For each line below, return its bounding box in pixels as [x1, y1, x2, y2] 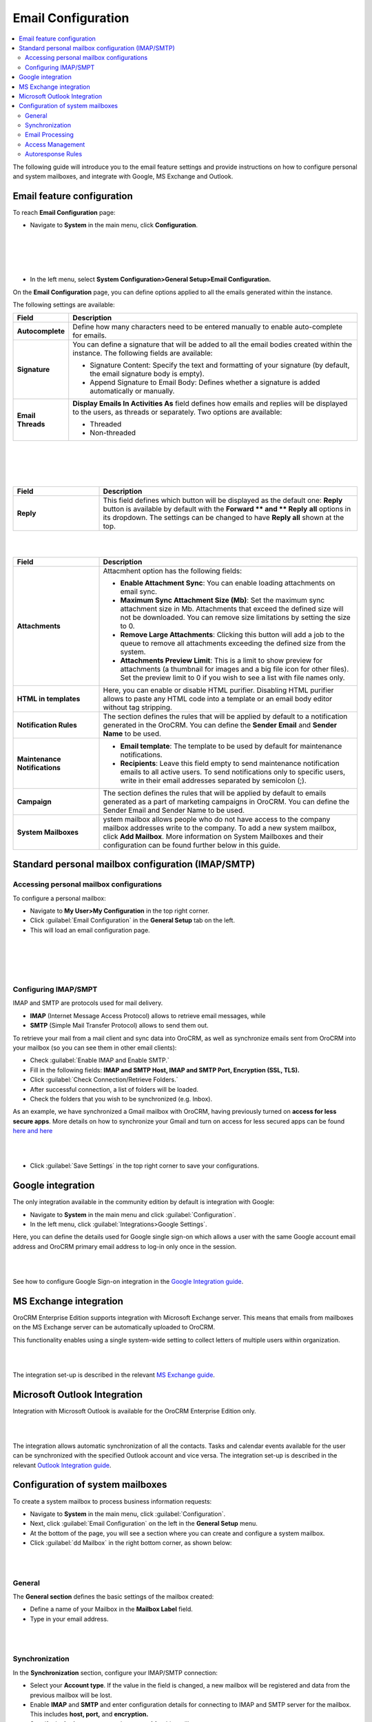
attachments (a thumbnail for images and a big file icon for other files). [120, 664, 349, 674]
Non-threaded [90, 428, 136, 437]
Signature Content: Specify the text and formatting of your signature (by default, [90, 360, 350, 370]
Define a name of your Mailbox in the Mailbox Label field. [30, 1605, 193, 1613]
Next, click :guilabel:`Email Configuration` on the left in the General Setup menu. [30, 1519, 258, 1528]
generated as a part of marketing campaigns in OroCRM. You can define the [103, 796, 350, 806]
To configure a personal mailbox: [12, 894, 106, 902]
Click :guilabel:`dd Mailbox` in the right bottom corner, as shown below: [30, 1539, 232, 1547]
